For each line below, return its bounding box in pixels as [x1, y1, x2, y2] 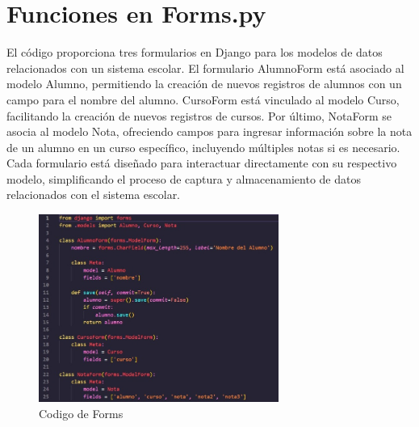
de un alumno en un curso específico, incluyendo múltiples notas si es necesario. [6, 138, 400, 155]
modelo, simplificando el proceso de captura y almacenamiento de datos [6, 170, 361, 187]
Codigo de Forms [39, 404, 124, 421]
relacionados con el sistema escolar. [6, 186, 181, 203]
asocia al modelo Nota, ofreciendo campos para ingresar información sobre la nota [6, 123, 413, 140]
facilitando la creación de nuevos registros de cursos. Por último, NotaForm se [6, 107, 392, 124]
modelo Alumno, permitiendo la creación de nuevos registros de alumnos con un [6, 75, 402, 92]
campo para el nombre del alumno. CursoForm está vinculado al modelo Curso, [6, 91, 400, 108]
